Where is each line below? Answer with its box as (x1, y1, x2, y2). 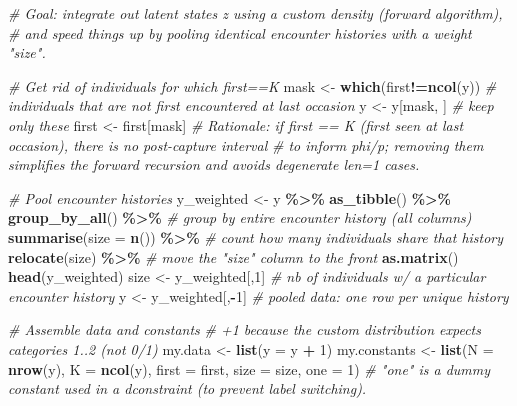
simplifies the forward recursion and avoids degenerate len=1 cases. (8, 154, 420, 175)
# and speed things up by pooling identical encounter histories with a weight (8, 22, 472, 43)
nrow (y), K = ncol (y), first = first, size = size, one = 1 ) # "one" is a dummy (8, 358, 491, 379)
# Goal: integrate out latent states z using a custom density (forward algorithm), (8, 3, 503, 23)
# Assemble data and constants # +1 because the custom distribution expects (8, 319, 481, 340)
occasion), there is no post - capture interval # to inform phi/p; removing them (8, 134, 484, 155)
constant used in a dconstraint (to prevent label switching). (8, 378, 367, 399)
